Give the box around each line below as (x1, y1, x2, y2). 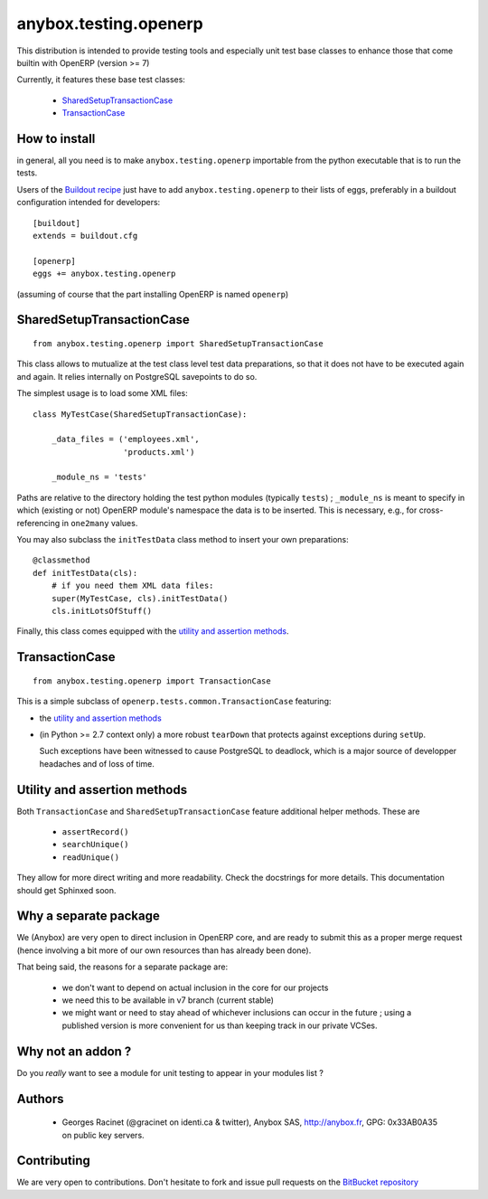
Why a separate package (16, 909, 160, 924)
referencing (16, 517, 61, 528)
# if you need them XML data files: (51, 581, 214, 591)
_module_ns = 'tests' (51, 472, 148, 483)
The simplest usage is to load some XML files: (16, 388, 189, 399)
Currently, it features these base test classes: (16, 74, 185, 85)
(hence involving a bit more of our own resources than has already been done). (16, 945, 312, 956)
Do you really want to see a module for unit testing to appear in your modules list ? (16, 1067, 324, 1078)
